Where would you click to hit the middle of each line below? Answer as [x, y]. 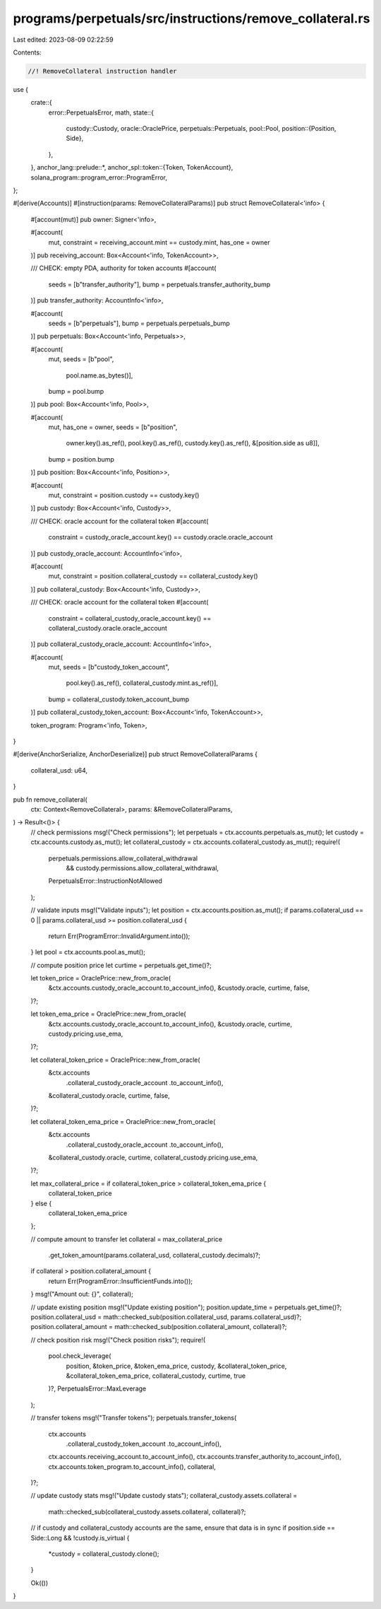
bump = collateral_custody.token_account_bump [119, 699]
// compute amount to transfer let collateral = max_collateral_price [127, 1239]
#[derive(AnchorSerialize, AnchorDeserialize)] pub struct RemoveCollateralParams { [135, 754]
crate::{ [41, 103]
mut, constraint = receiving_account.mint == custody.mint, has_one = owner [159, 242]
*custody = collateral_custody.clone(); [104, 1554]
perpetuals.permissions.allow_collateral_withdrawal [123, 858]
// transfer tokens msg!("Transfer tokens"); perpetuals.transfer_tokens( [133, 1418]
